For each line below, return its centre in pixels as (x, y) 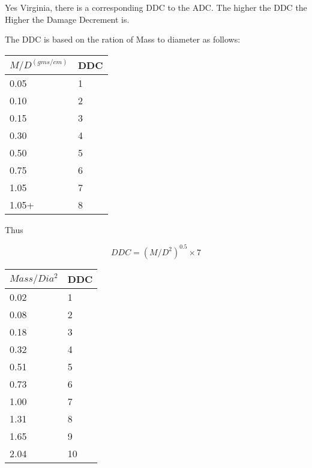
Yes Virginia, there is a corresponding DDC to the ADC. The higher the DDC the (156, 7)
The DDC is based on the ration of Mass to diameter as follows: (123, 39)
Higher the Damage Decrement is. (67, 19)
